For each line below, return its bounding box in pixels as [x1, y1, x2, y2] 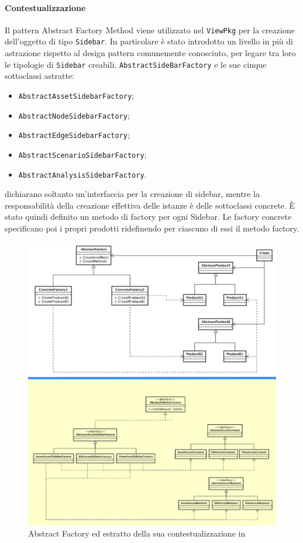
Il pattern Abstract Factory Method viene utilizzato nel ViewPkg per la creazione [5, 23, 295, 36]
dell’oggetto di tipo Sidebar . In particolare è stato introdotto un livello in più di [5, 35, 293, 47]
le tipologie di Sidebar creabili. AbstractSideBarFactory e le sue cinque [5, 58, 267, 70]
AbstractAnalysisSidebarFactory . [18, 168, 147, 180]
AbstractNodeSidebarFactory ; [18, 109, 130, 121]
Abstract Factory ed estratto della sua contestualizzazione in [28, 527, 246, 539]
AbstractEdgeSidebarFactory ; [18, 129, 130, 141]
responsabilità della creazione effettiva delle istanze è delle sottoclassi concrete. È [5, 199, 295, 211]
